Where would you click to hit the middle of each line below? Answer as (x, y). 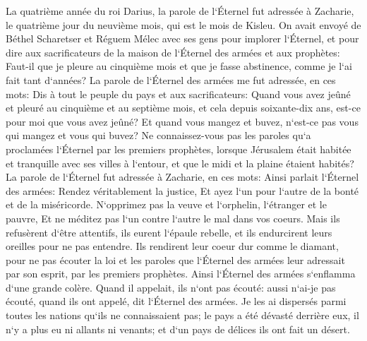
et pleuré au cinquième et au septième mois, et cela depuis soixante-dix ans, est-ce (183, 108)
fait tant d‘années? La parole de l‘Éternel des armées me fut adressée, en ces (171, 79)
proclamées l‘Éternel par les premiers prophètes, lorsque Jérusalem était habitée (179, 149)
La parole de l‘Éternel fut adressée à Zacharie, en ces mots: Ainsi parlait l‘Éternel (182, 177)
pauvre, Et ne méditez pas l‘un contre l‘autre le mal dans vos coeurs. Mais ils (173, 218)
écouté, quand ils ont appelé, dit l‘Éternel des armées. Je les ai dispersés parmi (176, 301)
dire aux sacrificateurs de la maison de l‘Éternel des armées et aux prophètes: (173, 52)
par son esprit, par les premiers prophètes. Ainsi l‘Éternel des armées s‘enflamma (181, 274)
